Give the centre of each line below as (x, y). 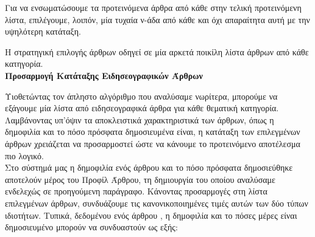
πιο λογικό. (24, 155)
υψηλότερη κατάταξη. (43, 31)
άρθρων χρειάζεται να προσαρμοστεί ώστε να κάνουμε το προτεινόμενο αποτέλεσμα (153, 143)
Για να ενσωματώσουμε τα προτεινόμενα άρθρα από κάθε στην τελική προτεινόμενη (153, 7)
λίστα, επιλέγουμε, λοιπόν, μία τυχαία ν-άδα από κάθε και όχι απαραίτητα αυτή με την (157, 19)
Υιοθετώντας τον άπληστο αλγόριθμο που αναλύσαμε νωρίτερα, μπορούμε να (141, 96)
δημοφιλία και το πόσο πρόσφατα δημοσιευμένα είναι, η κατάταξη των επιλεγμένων (153, 132)
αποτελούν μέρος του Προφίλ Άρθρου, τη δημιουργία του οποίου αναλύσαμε (140, 179)
